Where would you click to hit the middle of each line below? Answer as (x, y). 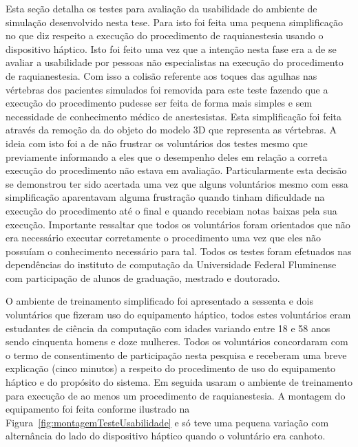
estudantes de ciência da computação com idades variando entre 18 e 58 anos (168, 328)
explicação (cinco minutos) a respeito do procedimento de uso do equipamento (171, 368)
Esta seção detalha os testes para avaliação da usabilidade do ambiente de (161, 8)
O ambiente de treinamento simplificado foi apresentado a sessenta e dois (159, 301)
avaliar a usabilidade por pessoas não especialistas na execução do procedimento (175, 62)
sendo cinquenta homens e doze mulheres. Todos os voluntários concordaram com (177, 341)
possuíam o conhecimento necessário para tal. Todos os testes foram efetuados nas (179, 251)
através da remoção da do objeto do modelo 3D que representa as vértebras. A (171, 130)
